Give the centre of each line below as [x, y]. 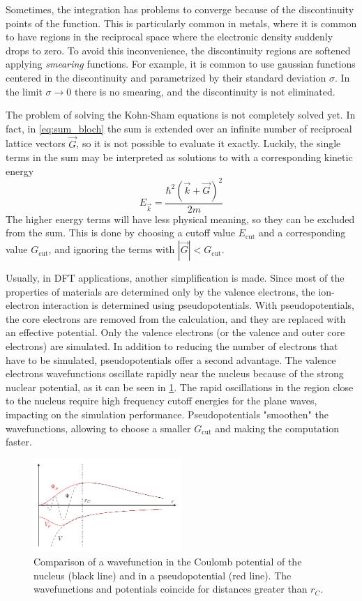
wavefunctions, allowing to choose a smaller [98, 428]
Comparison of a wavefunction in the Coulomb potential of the [168, 561]
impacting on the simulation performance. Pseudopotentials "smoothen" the [167, 414]
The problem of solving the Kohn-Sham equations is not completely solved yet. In [181, 115]
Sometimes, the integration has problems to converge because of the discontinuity [180, 9]
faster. [19, 442]
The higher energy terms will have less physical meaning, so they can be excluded [180, 219]
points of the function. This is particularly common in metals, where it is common [181, 23]
